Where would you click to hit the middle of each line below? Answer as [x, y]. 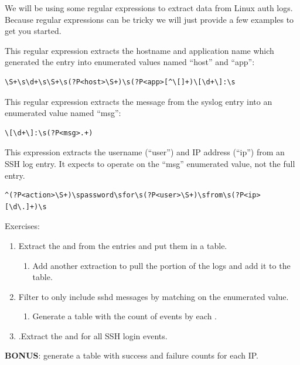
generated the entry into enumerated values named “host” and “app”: [130, 62]
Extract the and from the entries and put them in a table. [123, 245]
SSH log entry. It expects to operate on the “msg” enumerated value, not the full [150, 163]
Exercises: [22, 226]
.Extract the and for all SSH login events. [93, 335]
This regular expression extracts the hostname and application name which [139, 50]
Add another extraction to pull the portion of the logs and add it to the [161, 265]
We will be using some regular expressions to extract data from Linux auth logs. [149, 8]
